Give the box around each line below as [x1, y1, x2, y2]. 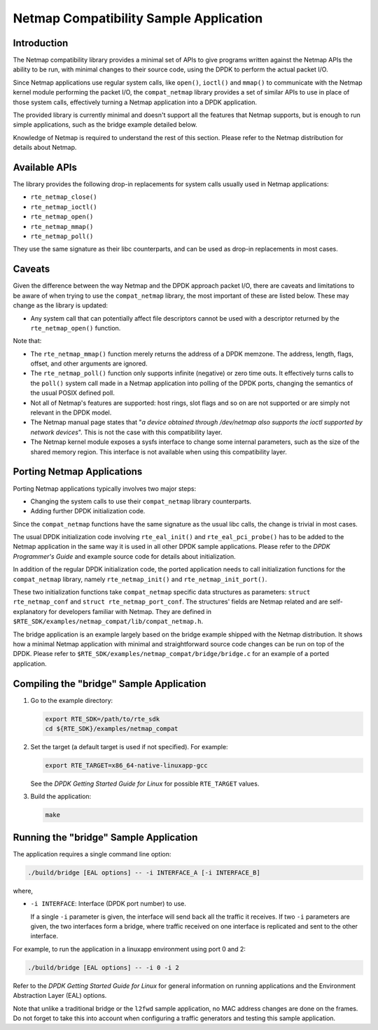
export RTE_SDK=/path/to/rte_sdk [45, 715, 160, 723]
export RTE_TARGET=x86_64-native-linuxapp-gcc [45, 762, 208, 770]
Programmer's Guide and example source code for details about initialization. [13, 552, 236, 560]
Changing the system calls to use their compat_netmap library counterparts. [30, 497, 252, 506]
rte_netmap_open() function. [30, 323, 121, 332]
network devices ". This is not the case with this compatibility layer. [30, 428, 223, 436]
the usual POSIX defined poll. [30, 389, 115, 397]
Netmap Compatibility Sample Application [13, 11, 263, 26]
